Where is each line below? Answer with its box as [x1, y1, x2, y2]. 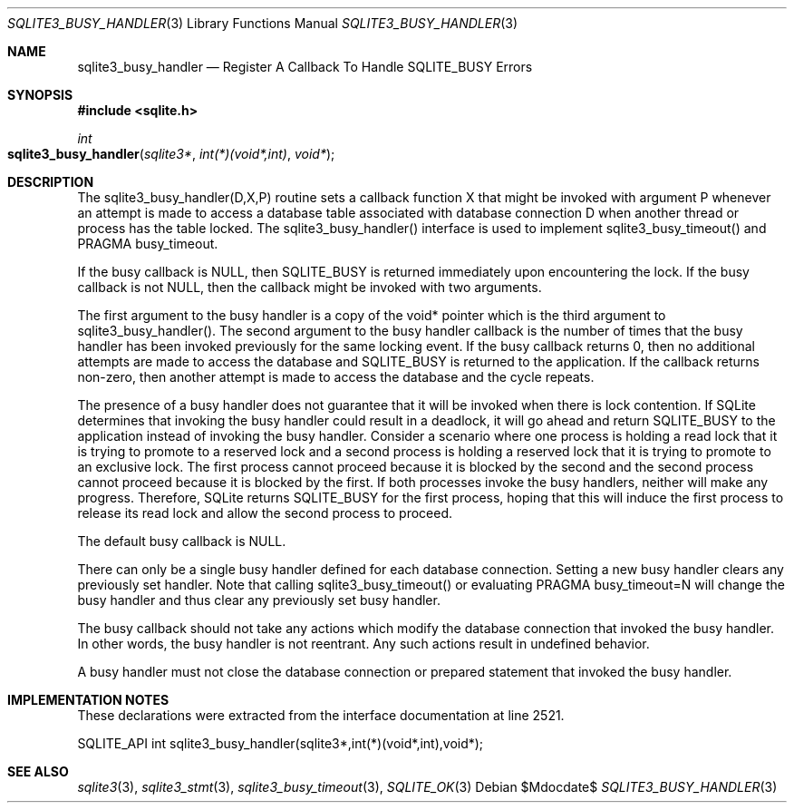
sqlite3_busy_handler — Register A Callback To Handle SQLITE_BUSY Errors [77, 59, 533, 74]
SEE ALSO [7, 764, 69, 779]
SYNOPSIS [7, 87, 73, 102]
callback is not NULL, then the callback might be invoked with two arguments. [77, 279, 542, 295]
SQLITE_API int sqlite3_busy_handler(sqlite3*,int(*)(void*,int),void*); [77, 736, 484, 751]
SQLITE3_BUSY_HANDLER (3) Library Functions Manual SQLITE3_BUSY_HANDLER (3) [7, 15, 518, 31]
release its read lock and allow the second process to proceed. [77, 505, 452, 521]
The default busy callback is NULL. [77, 533, 286, 549]
